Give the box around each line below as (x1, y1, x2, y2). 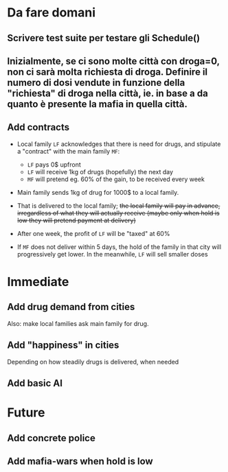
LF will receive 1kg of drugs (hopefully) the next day (27, 167, 174, 176)
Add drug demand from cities (7, 301, 135, 313)
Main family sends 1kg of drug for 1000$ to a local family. (16, 188, 179, 196)
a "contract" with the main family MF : (16, 147, 120, 155)
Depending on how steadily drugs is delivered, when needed (7, 357, 179, 366)
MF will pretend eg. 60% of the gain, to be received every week (27, 175, 205, 183)
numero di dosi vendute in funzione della (7, 77, 185, 88)
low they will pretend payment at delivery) (16, 216, 136, 224)
